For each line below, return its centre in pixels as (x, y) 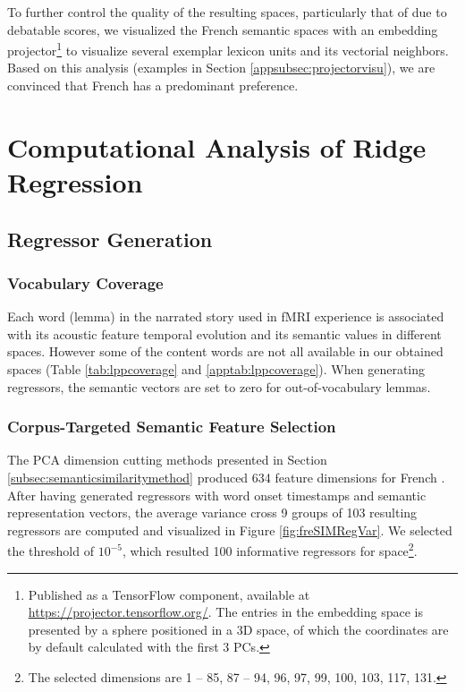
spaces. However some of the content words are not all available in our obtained (225, 351)
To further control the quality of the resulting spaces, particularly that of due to (227, 12)
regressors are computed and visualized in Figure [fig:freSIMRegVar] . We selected (230, 530)
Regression (75, 182)
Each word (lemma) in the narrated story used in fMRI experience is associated (226, 316)
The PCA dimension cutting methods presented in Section (167, 460)
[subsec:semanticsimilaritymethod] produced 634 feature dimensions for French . (226, 477)
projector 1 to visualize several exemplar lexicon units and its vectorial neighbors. (228, 49)
